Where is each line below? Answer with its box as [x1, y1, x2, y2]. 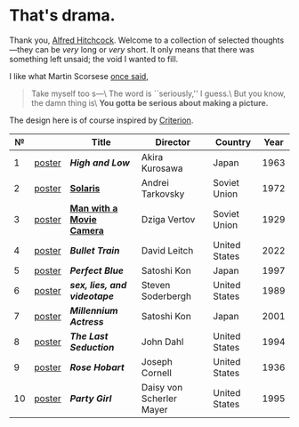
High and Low [69, 157, 131, 169]
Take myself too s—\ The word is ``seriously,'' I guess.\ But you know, [30, 88, 287, 99]
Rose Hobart [69, 361, 125, 374]
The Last [69, 330, 109, 342]
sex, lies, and [69, 278, 127, 291]
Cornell [141, 367, 172, 379]
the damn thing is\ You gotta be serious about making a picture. [30, 97, 269, 108]
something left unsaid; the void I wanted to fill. [9, 53, 179, 64]
